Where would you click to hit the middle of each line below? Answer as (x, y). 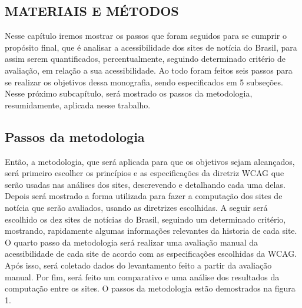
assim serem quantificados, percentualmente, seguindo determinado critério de (145, 59)
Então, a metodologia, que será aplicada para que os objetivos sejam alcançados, (150, 161)
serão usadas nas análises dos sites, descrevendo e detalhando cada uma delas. (145, 184)
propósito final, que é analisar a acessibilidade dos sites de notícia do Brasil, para (151, 47)
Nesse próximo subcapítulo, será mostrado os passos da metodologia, (129, 93)
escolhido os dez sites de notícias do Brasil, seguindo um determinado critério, (145, 219)
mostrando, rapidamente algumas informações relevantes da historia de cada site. (151, 231)
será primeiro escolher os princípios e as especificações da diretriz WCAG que (145, 173)
